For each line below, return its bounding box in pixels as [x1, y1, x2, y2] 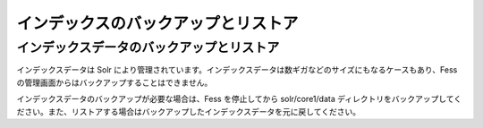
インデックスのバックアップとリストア [16, 13, 299, 33]
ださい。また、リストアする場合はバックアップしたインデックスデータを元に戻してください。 [16, 106, 361, 116]
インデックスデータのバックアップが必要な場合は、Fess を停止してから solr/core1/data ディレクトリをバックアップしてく [16, 94, 462, 105]
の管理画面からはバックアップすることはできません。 [16, 77, 213, 88]
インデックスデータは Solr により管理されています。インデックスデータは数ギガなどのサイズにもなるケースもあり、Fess [16, 64, 458, 75]
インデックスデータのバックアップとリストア [16, 39, 280, 55]
